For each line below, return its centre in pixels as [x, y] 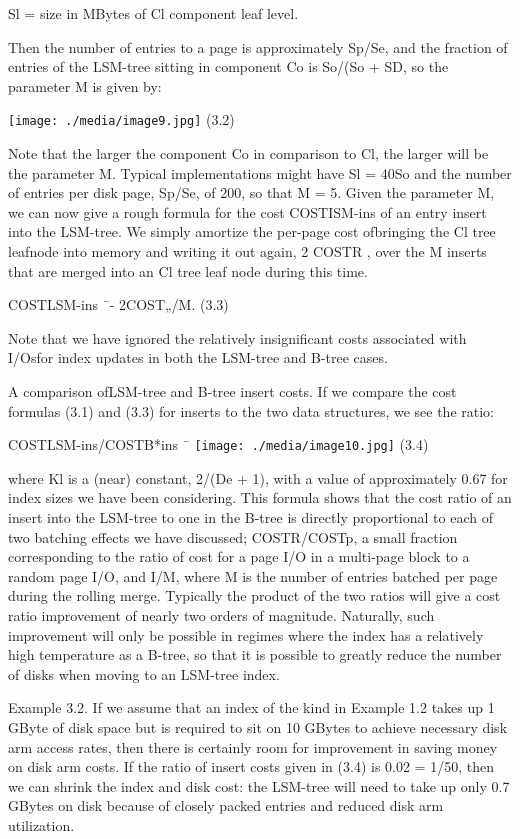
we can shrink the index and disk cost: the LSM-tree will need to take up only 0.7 [259, 785]
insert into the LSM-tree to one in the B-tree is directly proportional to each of [250, 517]
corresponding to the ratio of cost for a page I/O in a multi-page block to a [239, 556]
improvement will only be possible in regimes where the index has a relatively [246, 634]
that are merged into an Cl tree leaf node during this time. [188, 270]
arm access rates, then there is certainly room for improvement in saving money [253, 746]
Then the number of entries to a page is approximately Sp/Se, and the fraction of [258, 46]
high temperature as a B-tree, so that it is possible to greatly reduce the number [255, 654]
